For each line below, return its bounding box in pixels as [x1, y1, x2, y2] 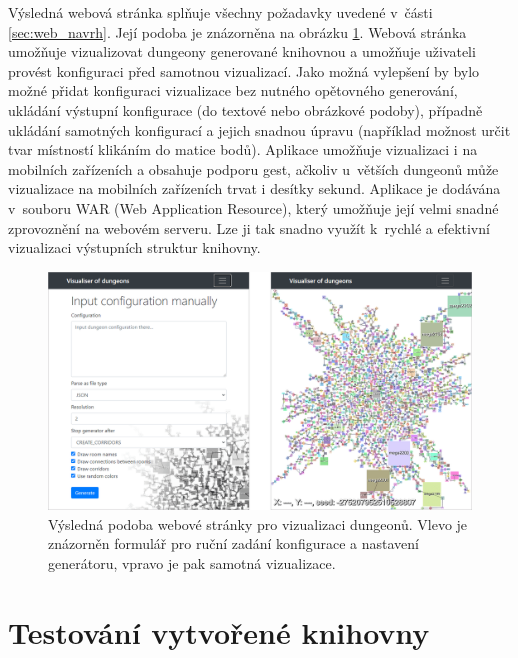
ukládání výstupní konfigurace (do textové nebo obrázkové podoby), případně [8, 99, 483, 120]
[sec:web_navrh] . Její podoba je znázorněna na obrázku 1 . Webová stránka [8, 21, 467, 42]
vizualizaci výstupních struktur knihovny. [8, 237, 261, 258]
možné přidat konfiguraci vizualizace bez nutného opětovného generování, [8, 80, 458, 101]
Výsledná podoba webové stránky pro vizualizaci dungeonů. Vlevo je [48, 513, 468, 534]
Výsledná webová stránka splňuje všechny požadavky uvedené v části [8, 2, 433, 22]
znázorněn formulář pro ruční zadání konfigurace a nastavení [48, 533, 419, 554]
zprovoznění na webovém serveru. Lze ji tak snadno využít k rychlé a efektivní [8, 217, 490, 238]
